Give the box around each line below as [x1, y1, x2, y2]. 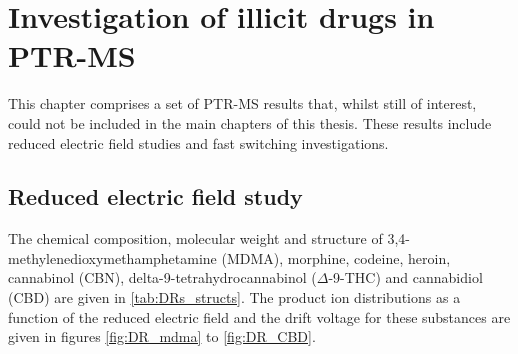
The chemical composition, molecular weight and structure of [8, 228, 383, 249]
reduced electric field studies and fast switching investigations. [8, 132, 389, 153]
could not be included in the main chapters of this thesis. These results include [8, 112, 492, 133]
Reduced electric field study [8, 181, 303, 212]
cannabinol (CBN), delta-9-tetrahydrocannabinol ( [8, 267, 317, 288]
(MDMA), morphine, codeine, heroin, [221, 247, 451, 268]
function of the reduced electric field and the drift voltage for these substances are [8, 306, 511, 327]
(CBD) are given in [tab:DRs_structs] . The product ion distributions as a [8, 287, 461, 308]
